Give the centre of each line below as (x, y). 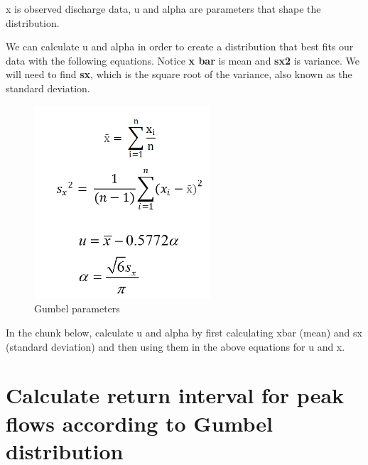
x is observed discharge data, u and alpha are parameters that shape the (163, 9)
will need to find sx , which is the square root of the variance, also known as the (179, 74)
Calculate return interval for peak (175, 395)
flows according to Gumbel (139, 423)
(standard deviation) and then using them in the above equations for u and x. (175, 346)
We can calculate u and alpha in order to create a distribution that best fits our (180, 46)
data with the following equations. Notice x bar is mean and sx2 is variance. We (183, 60)
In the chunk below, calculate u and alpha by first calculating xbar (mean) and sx (184, 333)
